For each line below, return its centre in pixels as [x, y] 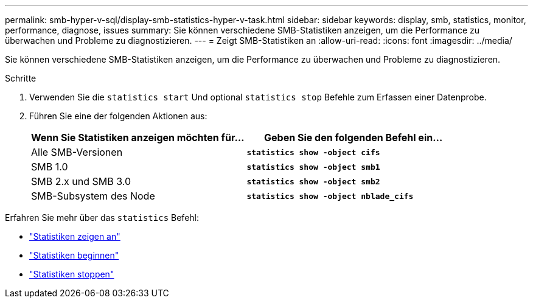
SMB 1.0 [50, 167]
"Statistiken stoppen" [72, 274]
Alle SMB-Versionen [77, 152]
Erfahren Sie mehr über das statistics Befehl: [102, 218]
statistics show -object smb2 [313, 181]
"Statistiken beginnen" [74, 255]
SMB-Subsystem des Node [93, 196]
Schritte [21, 78]
